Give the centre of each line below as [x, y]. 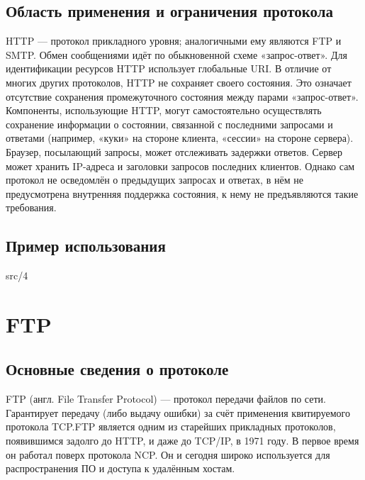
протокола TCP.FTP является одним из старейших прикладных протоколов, [171, 426]
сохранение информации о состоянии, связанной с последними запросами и [169, 124]
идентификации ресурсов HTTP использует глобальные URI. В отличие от [169, 68]
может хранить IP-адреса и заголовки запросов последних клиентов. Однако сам [180, 166]
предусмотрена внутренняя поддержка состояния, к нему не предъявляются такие [182, 193]
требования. [31, 207]
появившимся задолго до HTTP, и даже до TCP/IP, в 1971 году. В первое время [182, 441]
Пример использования [86, 246]
